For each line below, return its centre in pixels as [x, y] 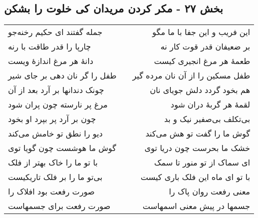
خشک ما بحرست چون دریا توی [197, 148]
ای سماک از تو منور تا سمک [202, 162]
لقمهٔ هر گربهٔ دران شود [210, 104]
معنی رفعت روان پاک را [210, 191]
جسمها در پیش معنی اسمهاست [196, 206]
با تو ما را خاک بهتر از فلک [53, 162]
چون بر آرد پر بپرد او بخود [52, 119]
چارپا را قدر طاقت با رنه [50, 46]
